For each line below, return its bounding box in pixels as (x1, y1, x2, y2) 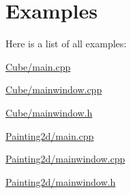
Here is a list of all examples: (5, 36, 127, 51)
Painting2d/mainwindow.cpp (5, 151, 126, 166)
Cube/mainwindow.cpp (5, 82, 102, 97)
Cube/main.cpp (5, 59, 71, 73)
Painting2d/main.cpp (5, 128, 94, 143)
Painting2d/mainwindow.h (5, 174, 116, 189)
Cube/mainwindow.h (5, 105, 93, 119)
